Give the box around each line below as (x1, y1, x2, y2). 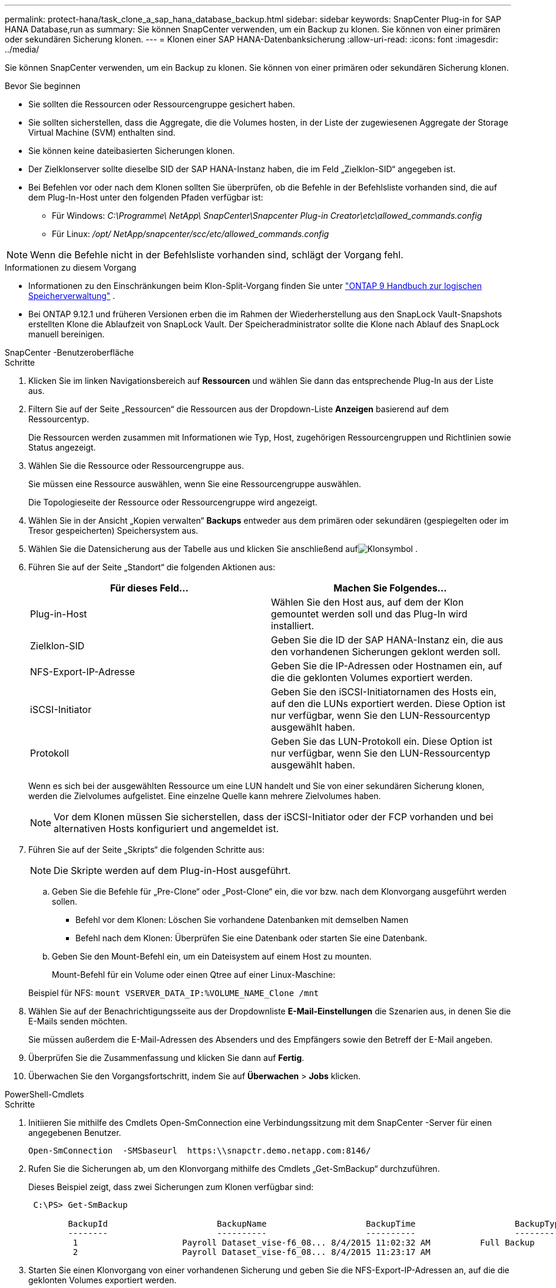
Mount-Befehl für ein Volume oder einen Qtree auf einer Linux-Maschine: (52, 970, 336, 980)
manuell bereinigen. (28, 329, 105, 339)
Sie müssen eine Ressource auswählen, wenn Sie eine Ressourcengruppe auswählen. (28, 479, 362, 489)
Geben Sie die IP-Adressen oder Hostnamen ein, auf (271, 660, 502, 672)
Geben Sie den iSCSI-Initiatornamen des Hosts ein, (271, 686, 497, 698)
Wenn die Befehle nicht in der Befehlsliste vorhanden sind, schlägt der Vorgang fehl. (30, 249, 403, 261)
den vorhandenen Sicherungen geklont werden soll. (271, 646, 501, 658)
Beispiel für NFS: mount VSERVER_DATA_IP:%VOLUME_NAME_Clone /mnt (28, 988, 319, 998)
